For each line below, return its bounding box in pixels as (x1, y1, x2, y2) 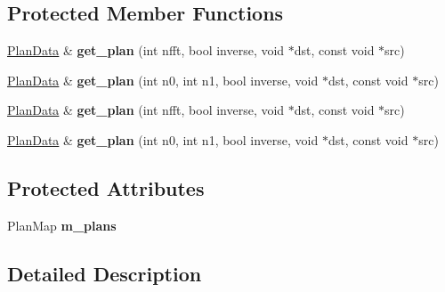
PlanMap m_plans (7, 215, 117, 234)
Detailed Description (7, 259, 202, 287)
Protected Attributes (7, 174, 205, 201)
